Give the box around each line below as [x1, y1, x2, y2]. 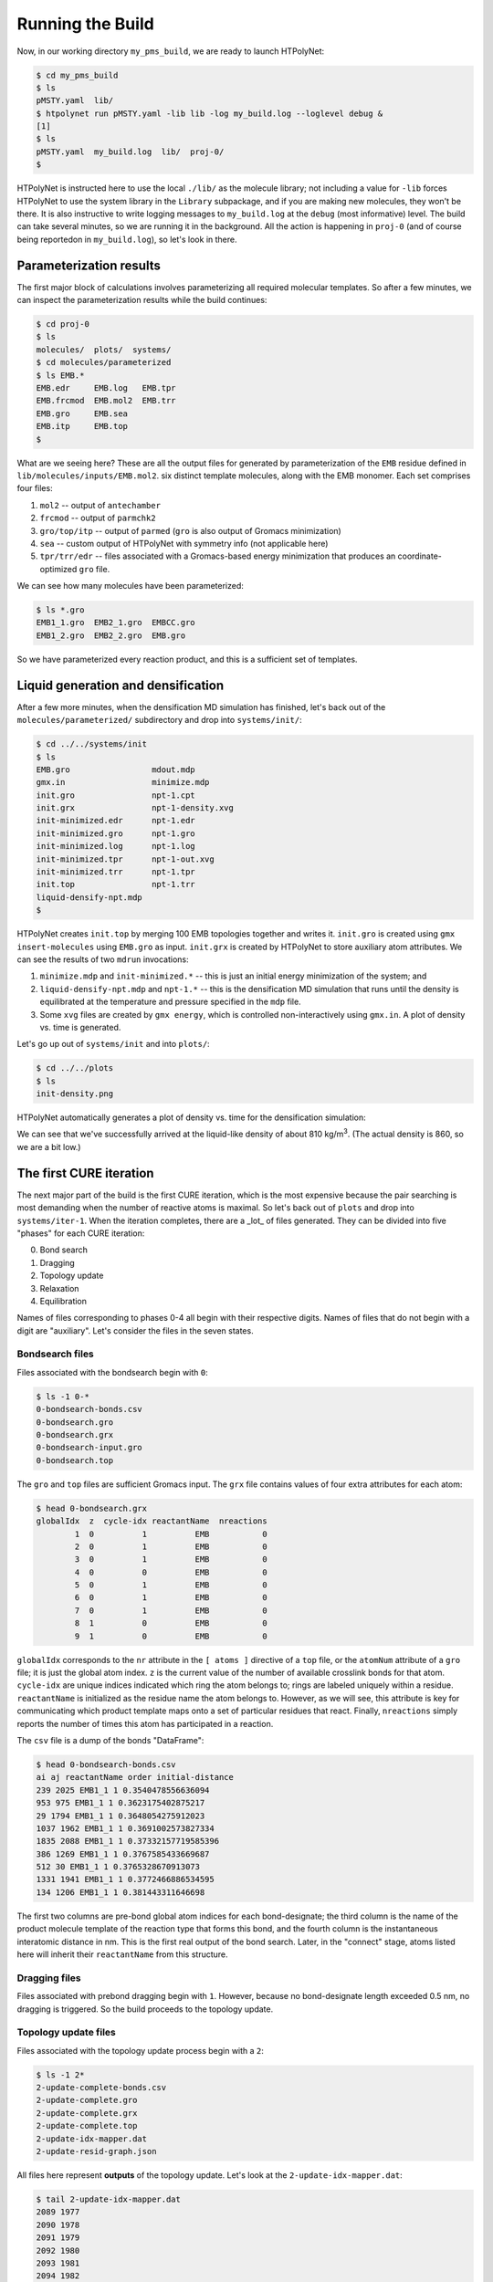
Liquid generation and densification [16, 677, 224, 693]
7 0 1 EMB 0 [74, 1605, 268, 1616]
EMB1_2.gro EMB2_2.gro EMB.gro [36, 630, 186, 641]
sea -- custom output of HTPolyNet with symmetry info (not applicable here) [39, 538, 329, 549]
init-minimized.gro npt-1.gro [36, 828, 195, 839]
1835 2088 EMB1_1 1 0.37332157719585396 [36, 1836, 219, 1847]
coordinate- [397, 550, 443, 561]
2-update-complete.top [36, 2120, 138, 2131]
